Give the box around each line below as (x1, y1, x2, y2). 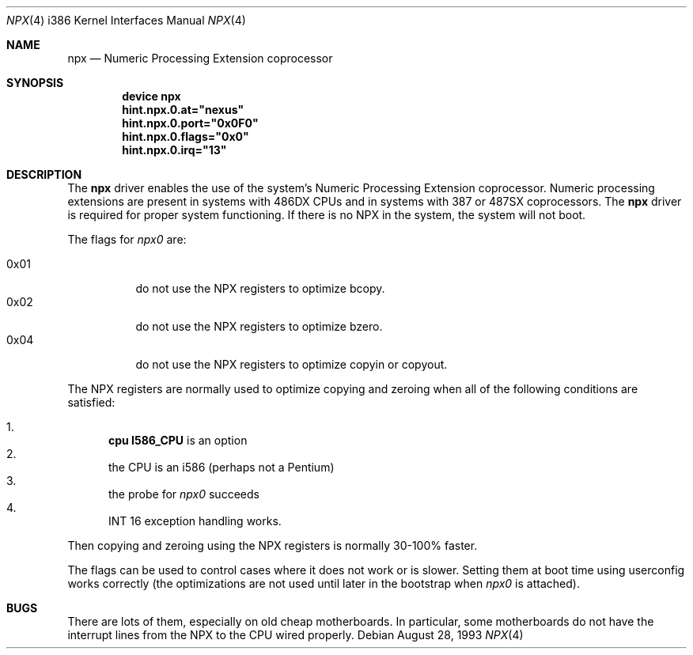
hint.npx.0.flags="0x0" (122, 130, 249, 143)
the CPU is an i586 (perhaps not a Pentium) (108, 460, 335, 474)
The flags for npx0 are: (67, 233, 187, 246)
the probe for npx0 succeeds (108, 487, 259, 501)
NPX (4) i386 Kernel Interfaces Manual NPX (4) (6, 13, 246, 27)
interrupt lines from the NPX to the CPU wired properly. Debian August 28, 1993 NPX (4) (67, 628, 524, 642)
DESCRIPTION (6, 168, 82, 181)
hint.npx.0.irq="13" (122, 143, 227, 157)
